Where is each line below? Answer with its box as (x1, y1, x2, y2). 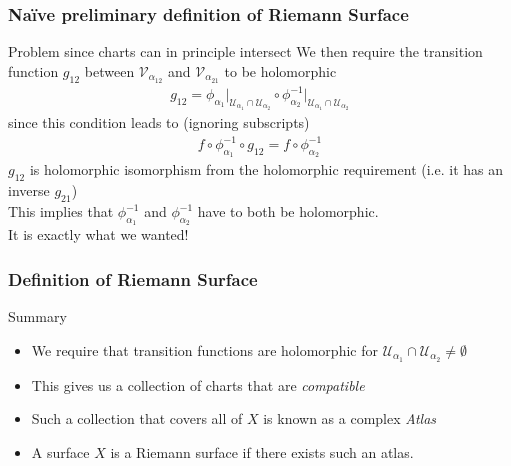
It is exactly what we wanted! (8, 224, 189, 245)
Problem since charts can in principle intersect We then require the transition (8, 41, 483, 62)
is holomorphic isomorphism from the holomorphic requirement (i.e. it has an (29, 159, 503, 180)
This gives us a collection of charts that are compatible (31, 374, 365, 395)
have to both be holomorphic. (197, 201, 379, 222)
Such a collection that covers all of (31, 408, 243, 429)
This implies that (8, 201, 114, 222)
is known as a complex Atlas (263, 408, 437, 429)
